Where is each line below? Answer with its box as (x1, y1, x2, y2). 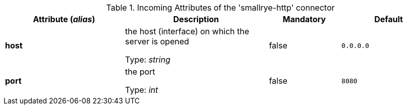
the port (125, 67, 155, 77)
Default (374, 14, 403, 24)
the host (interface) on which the (125, 26, 250, 36)
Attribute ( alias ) (33, 14, 95, 24)
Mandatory (282, 14, 326, 24)
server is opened (125, 36, 189, 46)
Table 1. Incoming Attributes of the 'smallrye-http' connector (106, 3, 335, 13)
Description (173, 14, 219, 24)
